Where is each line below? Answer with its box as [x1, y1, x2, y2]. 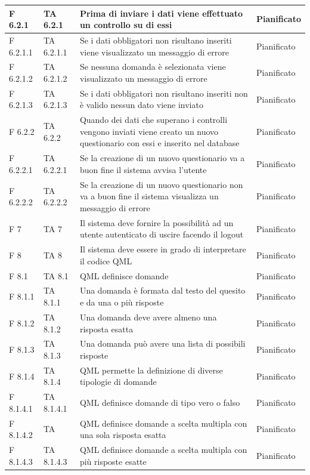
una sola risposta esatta [79, 428, 166, 441]
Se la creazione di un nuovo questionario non [79, 178, 243, 190]
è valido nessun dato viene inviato [79, 98, 203, 111]
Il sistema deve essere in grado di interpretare [79, 243, 246, 255]
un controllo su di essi [79, 18, 172, 31]
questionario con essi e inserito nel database [79, 137, 240, 149]
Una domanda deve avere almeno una [79, 310, 217, 323]
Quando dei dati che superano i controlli [79, 113, 228, 126]
